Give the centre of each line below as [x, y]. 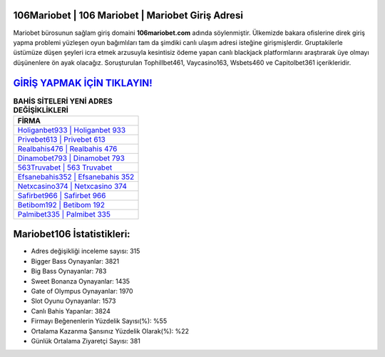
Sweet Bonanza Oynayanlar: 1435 [81, 281]
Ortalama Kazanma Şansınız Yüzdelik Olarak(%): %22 [110, 331]
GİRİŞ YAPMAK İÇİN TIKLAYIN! [83, 83]
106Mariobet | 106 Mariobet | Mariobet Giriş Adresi [128, 15]
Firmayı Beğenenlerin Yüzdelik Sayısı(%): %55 [99, 321]
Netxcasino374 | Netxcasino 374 [72, 186]
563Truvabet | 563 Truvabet [65, 167]
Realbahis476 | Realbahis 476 [67, 148]
